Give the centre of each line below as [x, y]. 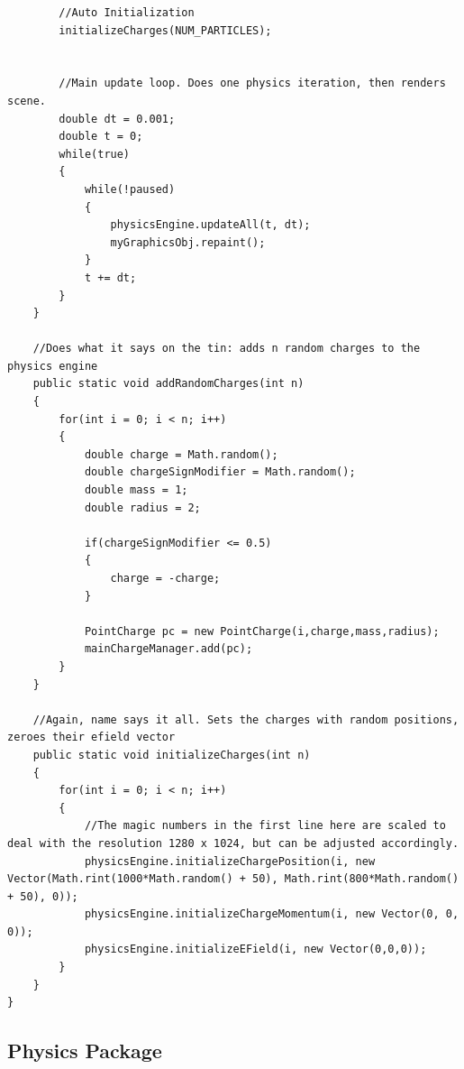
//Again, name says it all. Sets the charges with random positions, [246, 719]
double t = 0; [101, 137]
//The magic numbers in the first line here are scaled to [265, 826]
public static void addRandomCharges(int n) [168, 384]
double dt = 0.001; [117, 119]
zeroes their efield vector [91, 737]
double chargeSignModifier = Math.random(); [220, 472]
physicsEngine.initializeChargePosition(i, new [230, 861]
